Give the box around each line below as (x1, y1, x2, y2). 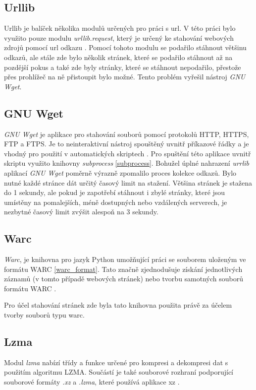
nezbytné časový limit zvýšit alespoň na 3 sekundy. (4, 206, 158, 217)
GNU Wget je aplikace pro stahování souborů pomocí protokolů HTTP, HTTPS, (4, 129, 249, 139)
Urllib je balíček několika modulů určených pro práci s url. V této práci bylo (4, 23, 236, 33)
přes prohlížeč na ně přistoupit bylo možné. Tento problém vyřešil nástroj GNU (4, 71, 246, 82)
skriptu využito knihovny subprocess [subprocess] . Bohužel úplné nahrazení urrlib (4, 158, 250, 168)
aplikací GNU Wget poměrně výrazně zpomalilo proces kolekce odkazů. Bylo (4, 167, 237, 178)
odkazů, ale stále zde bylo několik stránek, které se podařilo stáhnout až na (4, 52, 233, 62)
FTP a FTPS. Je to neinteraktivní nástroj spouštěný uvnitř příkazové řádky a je (4, 138, 249, 149)
